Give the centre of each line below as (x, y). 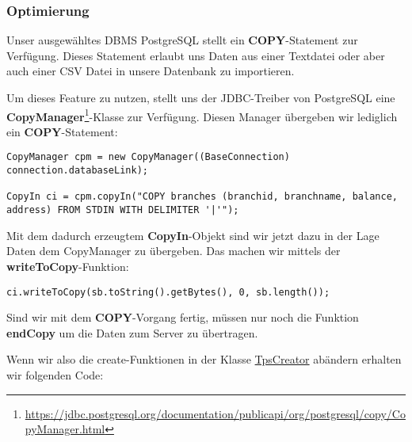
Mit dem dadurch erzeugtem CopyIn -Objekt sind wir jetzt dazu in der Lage (193, 235)
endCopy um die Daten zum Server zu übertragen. (132, 332)
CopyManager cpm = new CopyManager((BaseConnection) (148, 157)
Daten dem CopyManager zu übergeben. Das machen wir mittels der (174, 251)
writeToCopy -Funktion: (68, 266)
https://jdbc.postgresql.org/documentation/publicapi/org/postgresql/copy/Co (215, 413)
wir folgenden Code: (55, 374)
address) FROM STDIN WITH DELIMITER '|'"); (123, 210)
